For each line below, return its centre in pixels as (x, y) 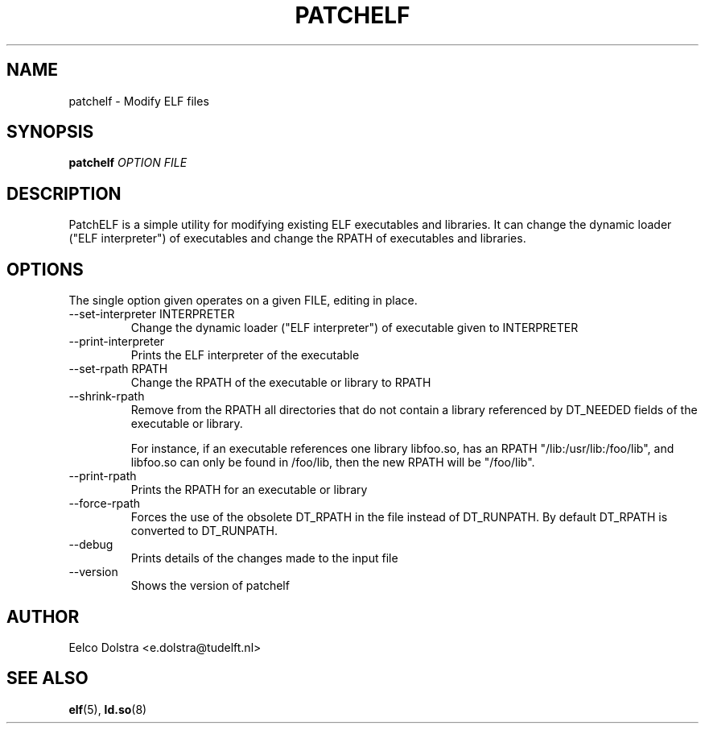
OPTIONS (45, 269)
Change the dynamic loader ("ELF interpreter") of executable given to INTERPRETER (355, 328)
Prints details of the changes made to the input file (264, 558)
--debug (91, 545)
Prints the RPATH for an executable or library (249, 490)
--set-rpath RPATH (118, 369)
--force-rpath (104, 504)
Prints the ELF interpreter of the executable (245, 355)
